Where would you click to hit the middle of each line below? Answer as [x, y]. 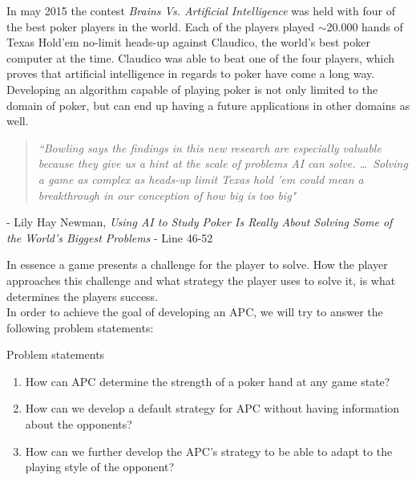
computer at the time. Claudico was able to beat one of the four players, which [201, 57]
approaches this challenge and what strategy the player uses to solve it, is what [201, 280]
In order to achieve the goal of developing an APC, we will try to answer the [195, 312]
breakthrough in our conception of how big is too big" [167, 195]
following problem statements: [80, 327]
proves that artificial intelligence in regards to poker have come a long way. [191, 73]
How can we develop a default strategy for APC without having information [212, 408]
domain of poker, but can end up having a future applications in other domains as [208, 105]
